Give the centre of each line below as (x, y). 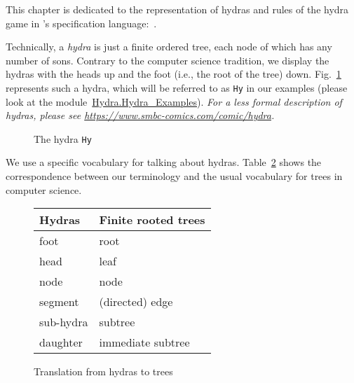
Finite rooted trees (152, 220)
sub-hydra (64, 322)
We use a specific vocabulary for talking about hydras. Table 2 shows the (164, 162)
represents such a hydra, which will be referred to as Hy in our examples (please (177, 87)
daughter (61, 342)
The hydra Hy (63, 138)
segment (59, 302)
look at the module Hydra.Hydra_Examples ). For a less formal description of (174, 101)
